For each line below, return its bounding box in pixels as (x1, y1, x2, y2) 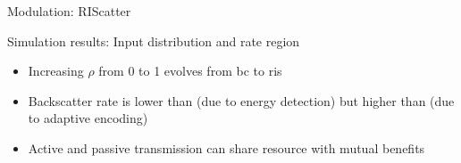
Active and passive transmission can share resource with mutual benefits (28, 138, 425, 157)
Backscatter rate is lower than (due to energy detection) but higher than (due (28, 91, 455, 110)
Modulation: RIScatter (7, 2, 131, 20)
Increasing (28, 61, 84, 80)
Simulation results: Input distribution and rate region (7, 31, 300, 50)
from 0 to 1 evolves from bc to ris (98, 61, 282, 80)
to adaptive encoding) (28, 109, 148, 127)
